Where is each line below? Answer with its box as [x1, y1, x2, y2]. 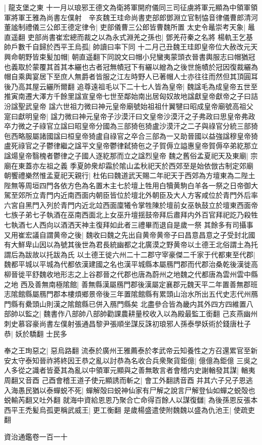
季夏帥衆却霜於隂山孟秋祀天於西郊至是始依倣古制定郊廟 [70, 160, 253, 171]
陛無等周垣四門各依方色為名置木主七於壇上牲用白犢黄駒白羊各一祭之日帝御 [4, 180, 251, 190]
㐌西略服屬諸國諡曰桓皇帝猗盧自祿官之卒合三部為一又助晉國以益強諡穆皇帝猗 [4, 130, 258, 141]
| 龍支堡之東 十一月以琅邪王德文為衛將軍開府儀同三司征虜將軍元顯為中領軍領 [4, 2, 258, 12]
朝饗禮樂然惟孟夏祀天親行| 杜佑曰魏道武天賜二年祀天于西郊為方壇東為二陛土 [4, 170, 255, 181]
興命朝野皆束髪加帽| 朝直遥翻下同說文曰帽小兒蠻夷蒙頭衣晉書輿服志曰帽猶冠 [4, 51, 255, 62]
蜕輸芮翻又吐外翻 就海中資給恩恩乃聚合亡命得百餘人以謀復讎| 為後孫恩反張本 [4, 395, 258, 405]
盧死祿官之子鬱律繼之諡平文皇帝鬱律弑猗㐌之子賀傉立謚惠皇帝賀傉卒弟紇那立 [4, 140, 258, 151]
